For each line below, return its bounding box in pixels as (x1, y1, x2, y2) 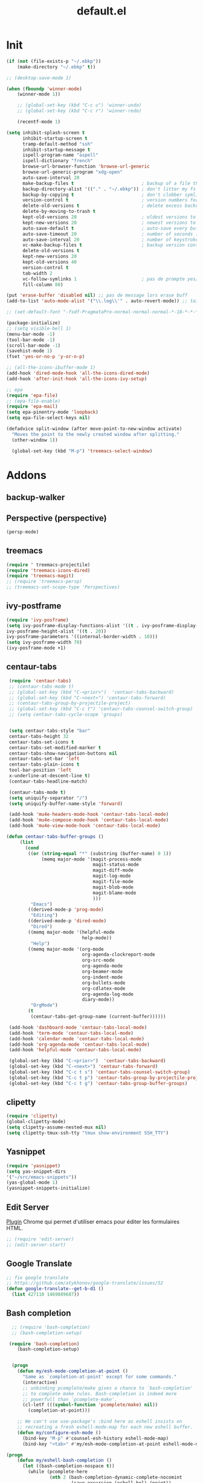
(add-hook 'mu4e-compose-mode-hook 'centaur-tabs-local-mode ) (8, 817, 169, 823)
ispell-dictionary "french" (22, 158, 94, 164)
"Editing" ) (30, 912, 59, 919)
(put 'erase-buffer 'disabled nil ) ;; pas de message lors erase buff (6, 292, 188, 299)
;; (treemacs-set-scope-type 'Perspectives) (6, 584, 120, 590)
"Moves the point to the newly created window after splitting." (11, 431, 180, 437)
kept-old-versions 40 (22, 259, 77, 266)
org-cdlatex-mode (82, 985, 126, 991)
